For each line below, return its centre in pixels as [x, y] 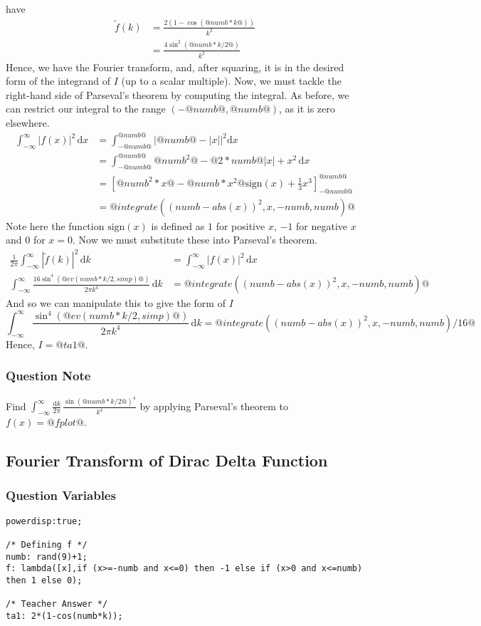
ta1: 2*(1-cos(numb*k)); [64, 616]
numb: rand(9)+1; [47, 557]
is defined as [178, 225]
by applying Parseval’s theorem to [214, 406]
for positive [240, 225]
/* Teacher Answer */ [57, 604]
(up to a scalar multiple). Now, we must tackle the [231, 81]
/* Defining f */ [47, 545]
